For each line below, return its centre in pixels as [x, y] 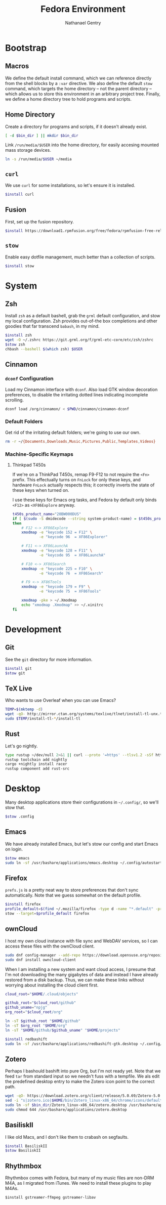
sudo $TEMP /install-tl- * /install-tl [43, 718]
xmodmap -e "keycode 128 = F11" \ [57, 551]
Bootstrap [26, 48]
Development [33, 629]
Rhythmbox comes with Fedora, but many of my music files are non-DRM [80, 1178]
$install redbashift [26, 1039]
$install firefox [23, 904]
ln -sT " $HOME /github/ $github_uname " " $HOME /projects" [63, 1030]
